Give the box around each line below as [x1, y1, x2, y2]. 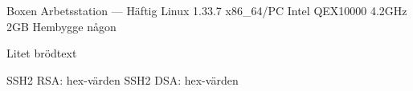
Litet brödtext [6, 45, 77, 61]
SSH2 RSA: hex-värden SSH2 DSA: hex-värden [6, 71, 239, 88]
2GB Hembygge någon [6, 18, 117, 34]
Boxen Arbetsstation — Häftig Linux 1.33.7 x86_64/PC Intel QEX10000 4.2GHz [6, 2, 407, 18]
